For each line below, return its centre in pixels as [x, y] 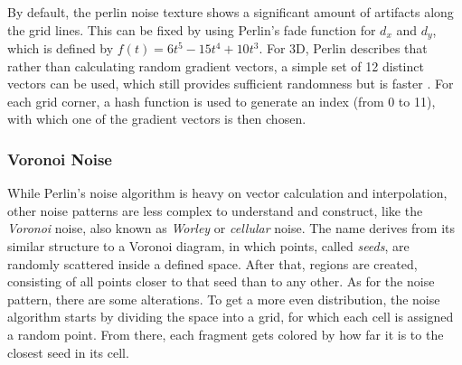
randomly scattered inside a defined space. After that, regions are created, [212, 263]
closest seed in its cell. [68, 352]
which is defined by [61, 48]
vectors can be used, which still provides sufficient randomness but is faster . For [231, 84]
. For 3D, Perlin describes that [343, 48]
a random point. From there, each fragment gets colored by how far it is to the [226, 334]
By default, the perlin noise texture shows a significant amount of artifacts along [231, 12]
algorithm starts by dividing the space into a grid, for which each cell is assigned [231, 317]
